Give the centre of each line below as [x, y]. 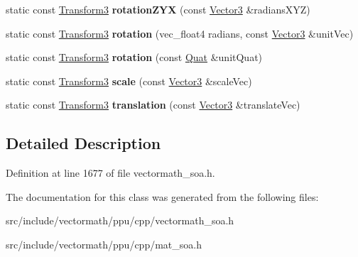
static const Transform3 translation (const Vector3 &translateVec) [153, 105]
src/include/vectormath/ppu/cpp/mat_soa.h [104, 244]
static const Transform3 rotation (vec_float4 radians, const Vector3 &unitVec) [180, 33]
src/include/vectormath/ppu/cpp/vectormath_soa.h [120, 220]
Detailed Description [83, 143]
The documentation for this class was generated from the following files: [162, 196]
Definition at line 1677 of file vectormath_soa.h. [110, 173]
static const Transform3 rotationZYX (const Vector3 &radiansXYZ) [158, 9]
